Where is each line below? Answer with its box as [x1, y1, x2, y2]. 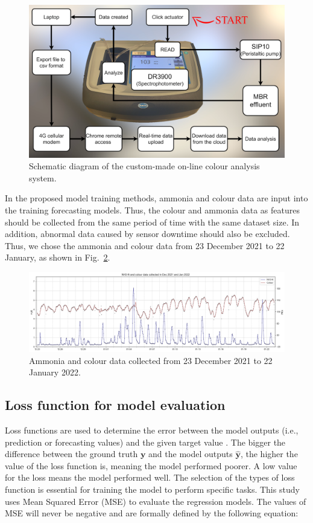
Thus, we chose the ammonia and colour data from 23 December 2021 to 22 [5, 239, 285, 252]
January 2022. [29, 366, 81, 378]
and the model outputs [148, 447, 233, 460]
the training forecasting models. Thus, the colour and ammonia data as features [5, 203, 300, 216]
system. [29, 171, 57, 184]
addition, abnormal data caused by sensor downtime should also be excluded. [5, 227, 290, 240]
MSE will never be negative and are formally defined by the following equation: [5, 507, 299, 519]
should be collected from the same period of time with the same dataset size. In [5, 215, 300, 228]
